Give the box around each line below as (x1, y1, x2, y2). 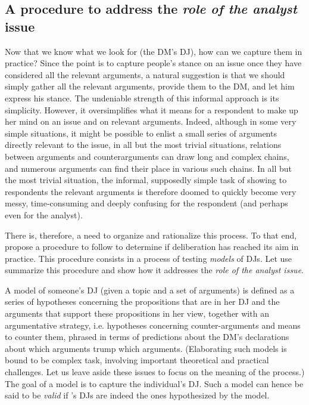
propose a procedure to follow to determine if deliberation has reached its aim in (5, 240, 299, 253)
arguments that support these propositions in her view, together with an (5, 307, 269, 320)
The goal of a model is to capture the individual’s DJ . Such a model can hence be (5, 377, 304, 389)
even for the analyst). (5, 208, 83, 221)
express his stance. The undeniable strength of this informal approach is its (5, 91, 279, 104)
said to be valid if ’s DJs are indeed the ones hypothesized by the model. (5, 389, 270, 401)
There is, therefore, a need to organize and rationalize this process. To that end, (5, 228, 297, 241)
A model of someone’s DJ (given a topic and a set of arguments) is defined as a (5, 283, 295, 296)
